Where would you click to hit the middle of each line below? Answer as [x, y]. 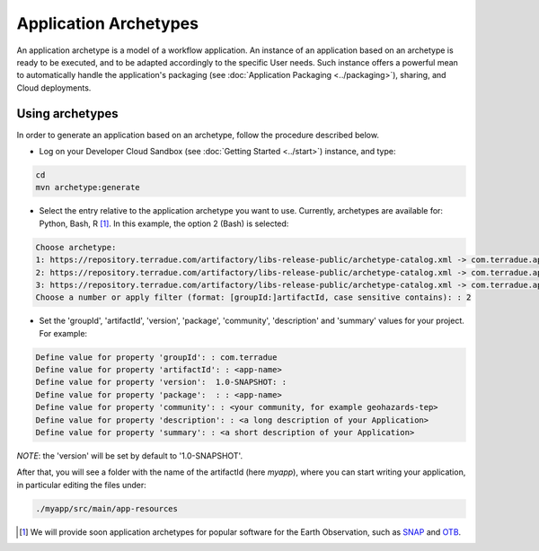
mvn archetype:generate [88, 188]
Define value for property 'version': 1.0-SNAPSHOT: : [161, 382]
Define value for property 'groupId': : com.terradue [156, 357]
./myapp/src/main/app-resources [107, 508]
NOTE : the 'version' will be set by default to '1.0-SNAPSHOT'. [129, 456]
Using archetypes [67, 114]
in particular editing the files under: [82, 485]
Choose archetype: [76, 247]
